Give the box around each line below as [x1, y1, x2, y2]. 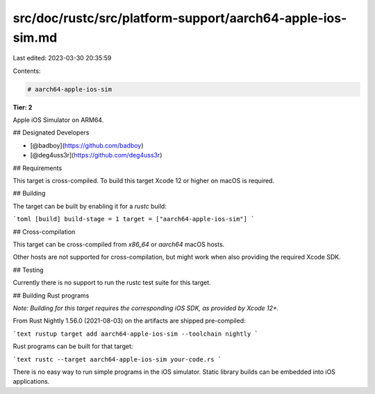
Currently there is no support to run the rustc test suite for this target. [12, 278, 211, 287]
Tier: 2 [12, 103, 33, 111]
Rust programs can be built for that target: [12, 342, 133, 350]
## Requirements [12, 164, 62, 172]
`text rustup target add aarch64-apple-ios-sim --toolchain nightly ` [12, 329, 258, 338]
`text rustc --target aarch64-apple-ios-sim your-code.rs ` [12, 355, 222, 363]
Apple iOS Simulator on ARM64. [12, 116, 104, 124]
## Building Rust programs [12, 291, 90, 300]
